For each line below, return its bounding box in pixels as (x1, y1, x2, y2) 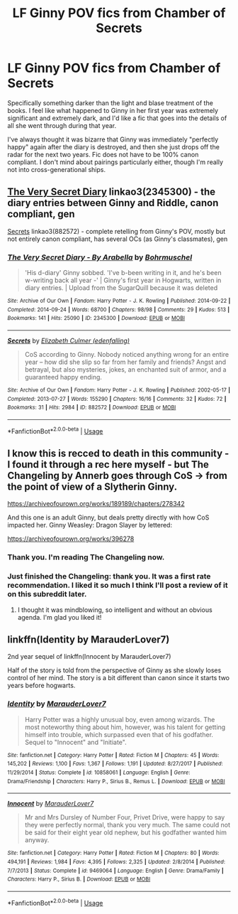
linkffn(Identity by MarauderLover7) (7, 634, 170, 646)
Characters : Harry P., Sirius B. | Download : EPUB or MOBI (7, 876, 151, 883)
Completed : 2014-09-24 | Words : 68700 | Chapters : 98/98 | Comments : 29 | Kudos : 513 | (7, 306, 230, 313)
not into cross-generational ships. (7, 165, 106, 173)
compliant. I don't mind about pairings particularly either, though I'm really (7, 158, 224, 166)
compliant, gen (7, 208, 76, 220)
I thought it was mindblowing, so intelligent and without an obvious (17, 606, 212, 614)
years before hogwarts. (7, 681, 76, 690)
